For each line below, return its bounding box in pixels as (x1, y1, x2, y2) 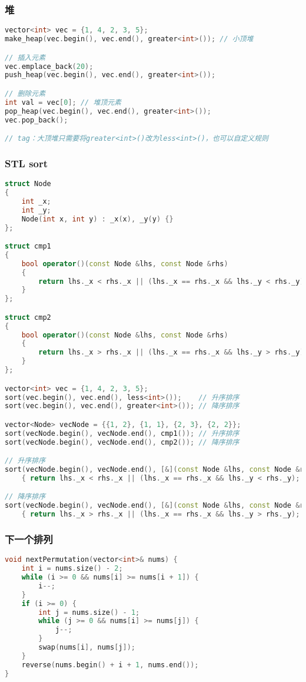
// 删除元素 (5, 89, 46, 98)
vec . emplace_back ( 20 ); (5, 62, 94, 71)
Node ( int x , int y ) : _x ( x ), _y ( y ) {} (21, 214, 174, 223)
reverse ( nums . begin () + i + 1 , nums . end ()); (21, 660, 199, 669)
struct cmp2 (5, 313, 51, 322)
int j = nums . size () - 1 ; (38, 608, 140, 617)
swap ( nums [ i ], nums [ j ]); (38, 643, 136, 652)
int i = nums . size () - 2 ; (21, 564, 123, 573)
